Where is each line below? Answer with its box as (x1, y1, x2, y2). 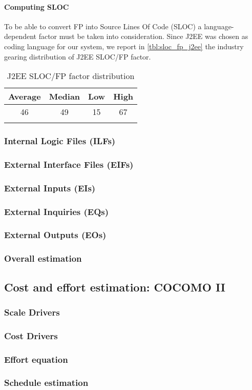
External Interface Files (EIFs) (4, 158, 134, 170)
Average (8, 90, 41, 103)
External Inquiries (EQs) (4, 205, 109, 218)
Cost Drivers (4, 329, 58, 342)
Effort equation (4, 353, 68, 365)
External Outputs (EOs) (4, 228, 107, 241)
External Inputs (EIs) (4, 181, 96, 194)
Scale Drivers (4, 305, 60, 318)
